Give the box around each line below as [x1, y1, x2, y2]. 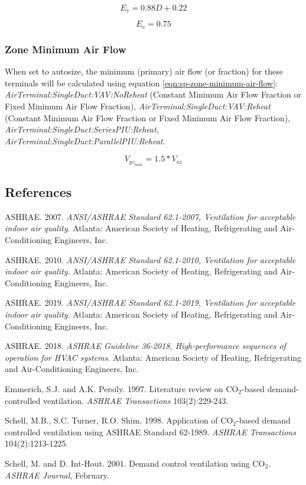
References [5, 183, 72, 201]
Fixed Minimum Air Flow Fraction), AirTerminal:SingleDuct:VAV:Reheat [5, 99, 271, 112]
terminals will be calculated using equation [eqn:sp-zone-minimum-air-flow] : [5, 76, 278, 89]
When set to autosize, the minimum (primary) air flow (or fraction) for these [5, 65, 284, 77]
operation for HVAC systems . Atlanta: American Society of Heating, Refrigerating [5, 351, 302, 363]
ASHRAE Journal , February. [5, 468, 109, 481]
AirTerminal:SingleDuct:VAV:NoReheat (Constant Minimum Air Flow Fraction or [5, 88, 301, 101]
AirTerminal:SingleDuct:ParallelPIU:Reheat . [5, 134, 165, 147]
